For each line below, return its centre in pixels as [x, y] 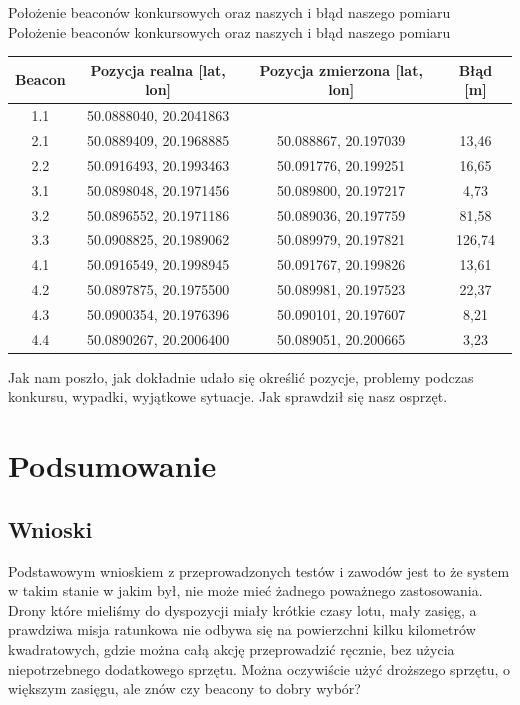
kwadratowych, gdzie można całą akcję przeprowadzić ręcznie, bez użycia [231, 648]
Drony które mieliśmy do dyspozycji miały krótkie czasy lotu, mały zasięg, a [242, 609]
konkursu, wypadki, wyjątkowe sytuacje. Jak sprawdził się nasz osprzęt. [228, 396]
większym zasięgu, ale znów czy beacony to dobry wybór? [184, 688]
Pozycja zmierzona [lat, [341, 69]
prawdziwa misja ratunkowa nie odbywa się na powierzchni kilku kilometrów [242, 629]
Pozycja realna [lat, [158, 69]
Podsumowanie [112, 465]
